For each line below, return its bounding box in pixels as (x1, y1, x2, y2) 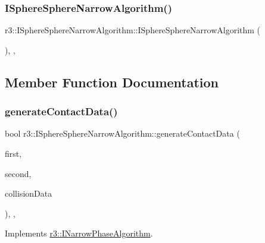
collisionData (5, 187, 52, 200)
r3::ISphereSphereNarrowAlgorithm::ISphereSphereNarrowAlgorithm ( (5, 24, 261, 36)
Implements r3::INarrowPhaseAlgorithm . (5, 227, 153, 239)
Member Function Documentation (5, 72, 219, 91)
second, (5, 167, 32, 179)
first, (5, 147, 22, 159)
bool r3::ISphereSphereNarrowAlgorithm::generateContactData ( (5, 127, 240, 140)
